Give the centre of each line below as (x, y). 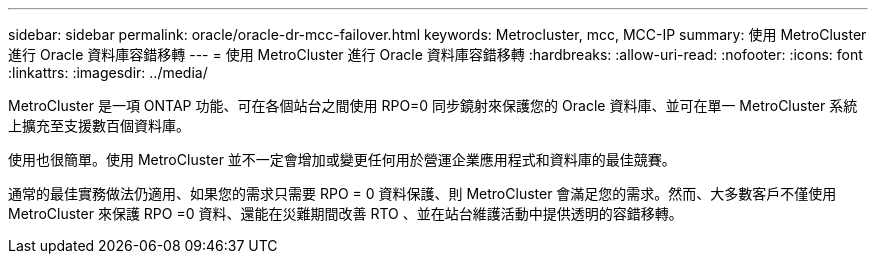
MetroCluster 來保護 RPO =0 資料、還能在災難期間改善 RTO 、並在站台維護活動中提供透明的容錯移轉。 (345, 213)
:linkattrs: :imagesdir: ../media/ (108, 72)
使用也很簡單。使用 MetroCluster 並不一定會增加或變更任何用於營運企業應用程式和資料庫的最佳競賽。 (342, 159)
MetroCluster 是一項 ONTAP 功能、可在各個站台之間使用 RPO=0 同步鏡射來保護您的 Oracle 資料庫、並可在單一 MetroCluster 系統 (433, 105)
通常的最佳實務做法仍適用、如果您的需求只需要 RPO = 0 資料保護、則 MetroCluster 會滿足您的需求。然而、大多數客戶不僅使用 (422, 193)
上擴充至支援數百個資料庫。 (99, 125)
